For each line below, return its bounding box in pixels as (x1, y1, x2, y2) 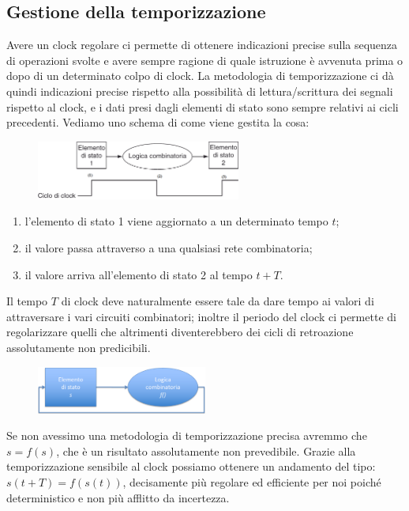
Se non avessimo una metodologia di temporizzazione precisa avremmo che (6, 427, 367, 444)
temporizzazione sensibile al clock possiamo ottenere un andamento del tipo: (6, 458, 376, 475)
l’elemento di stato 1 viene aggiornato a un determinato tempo (24, 213, 328, 229)
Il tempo (6, 293, 48, 309)
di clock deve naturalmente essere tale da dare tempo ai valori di (61, 293, 374, 309)
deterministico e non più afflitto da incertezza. (6, 489, 230, 505)
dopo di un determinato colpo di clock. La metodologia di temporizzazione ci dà (6, 67, 394, 84)
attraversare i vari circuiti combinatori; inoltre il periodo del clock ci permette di (6, 308, 396, 324)
